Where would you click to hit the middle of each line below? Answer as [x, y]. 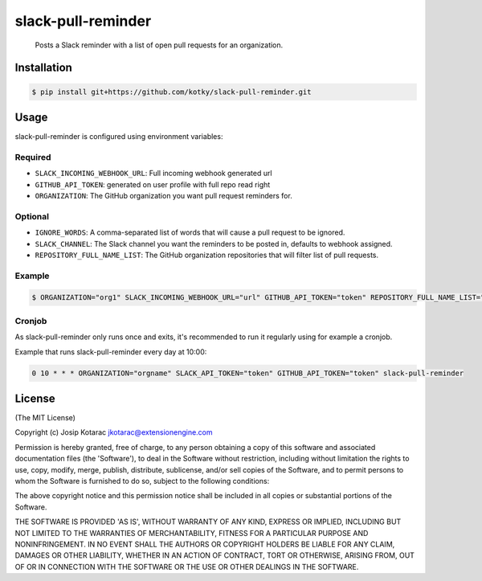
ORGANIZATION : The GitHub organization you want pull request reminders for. [163, 195]
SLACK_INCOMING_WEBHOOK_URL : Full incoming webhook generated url [153, 174]
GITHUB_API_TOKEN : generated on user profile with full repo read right [153, 184]
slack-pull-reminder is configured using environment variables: [119, 137]
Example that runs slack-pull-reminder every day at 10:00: [111, 352]
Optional [32, 216]
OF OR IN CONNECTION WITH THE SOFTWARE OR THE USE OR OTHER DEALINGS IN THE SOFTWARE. [187, 567]
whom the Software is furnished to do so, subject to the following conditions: [142, 481]
